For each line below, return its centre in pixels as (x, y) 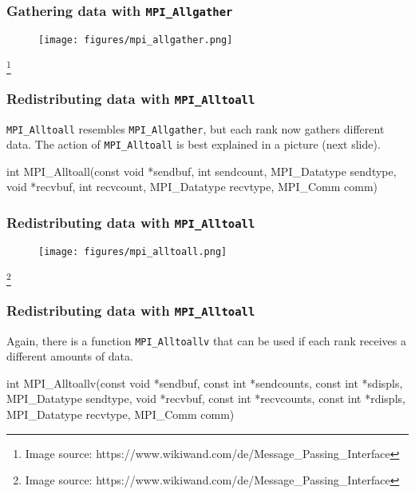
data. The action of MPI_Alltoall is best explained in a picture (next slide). (194, 144)
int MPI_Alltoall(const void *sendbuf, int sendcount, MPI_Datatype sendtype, (202, 171)
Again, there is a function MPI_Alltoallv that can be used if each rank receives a (206, 340)
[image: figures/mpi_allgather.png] (136, 40)
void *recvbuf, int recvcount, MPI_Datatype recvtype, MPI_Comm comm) (192, 187)
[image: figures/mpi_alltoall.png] (133, 251)
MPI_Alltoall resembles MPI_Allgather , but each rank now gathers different (196, 128)
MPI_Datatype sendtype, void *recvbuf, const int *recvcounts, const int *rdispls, (206, 398)
